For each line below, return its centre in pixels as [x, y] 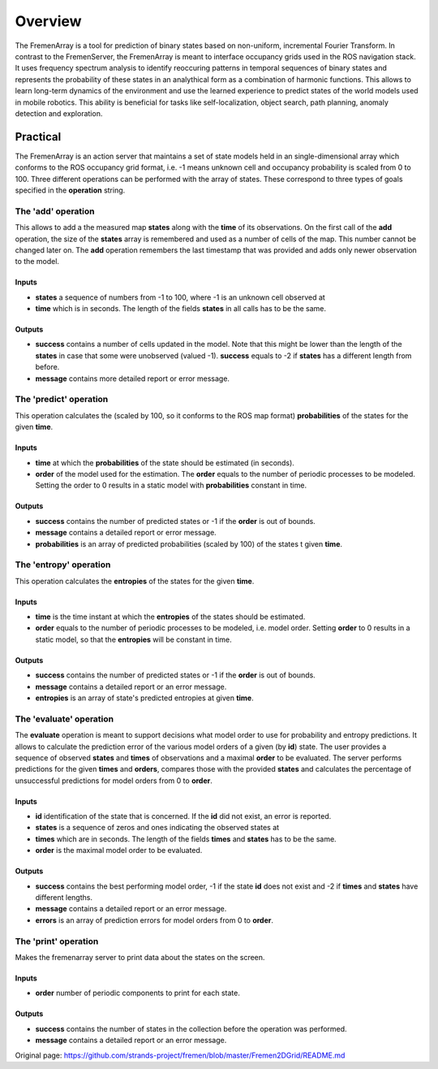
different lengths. [64, 898]
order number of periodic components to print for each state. [138, 993]
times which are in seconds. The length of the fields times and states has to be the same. [186, 839]
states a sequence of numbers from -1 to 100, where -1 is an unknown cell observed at [180, 297]
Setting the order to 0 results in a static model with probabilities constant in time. [171, 485]
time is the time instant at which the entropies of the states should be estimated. [170, 617]
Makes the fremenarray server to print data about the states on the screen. [140, 957]
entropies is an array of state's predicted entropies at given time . [145, 698]
